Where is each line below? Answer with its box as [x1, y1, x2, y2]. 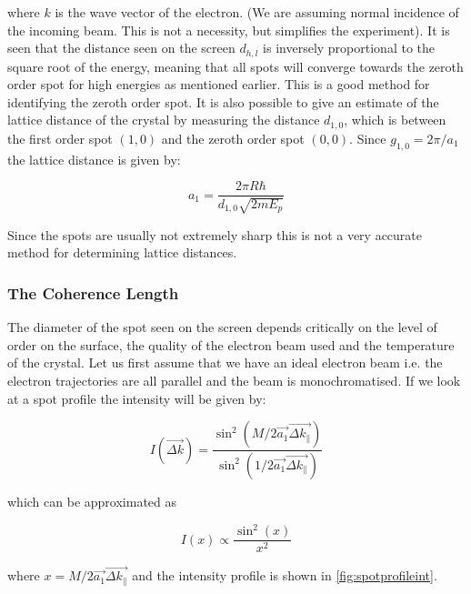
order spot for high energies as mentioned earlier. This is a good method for [7, 75, 430, 94]
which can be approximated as [7, 491, 177, 510]
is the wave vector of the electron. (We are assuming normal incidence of [55, 3, 459, 21]
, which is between [344, 110, 446, 129]
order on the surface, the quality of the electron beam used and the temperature [7, 335, 455, 354]
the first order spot [7, 128, 113, 147]
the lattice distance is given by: [7, 149, 181, 168]
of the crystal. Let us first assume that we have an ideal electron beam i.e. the [7, 353, 443, 372]
